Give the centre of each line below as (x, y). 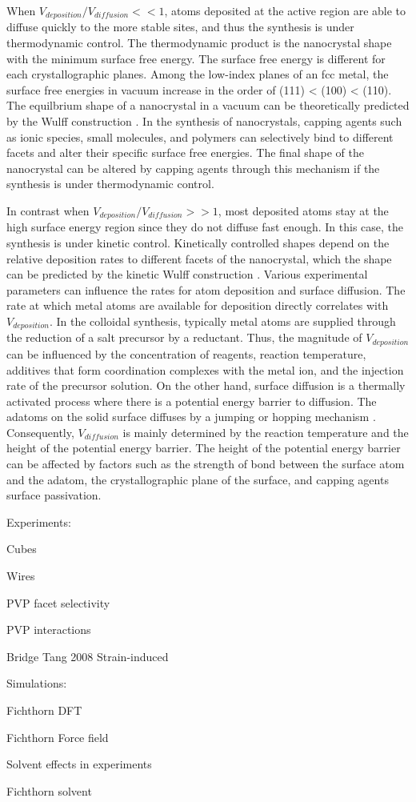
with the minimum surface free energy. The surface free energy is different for (196, 58)
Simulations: (37, 683)
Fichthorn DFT (44, 710)
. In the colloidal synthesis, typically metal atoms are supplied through (222, 321)
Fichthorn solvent (49, 790)
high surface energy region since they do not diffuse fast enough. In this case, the (205, 227)
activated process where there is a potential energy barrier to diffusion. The (192, 401)
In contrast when (48, 210)
